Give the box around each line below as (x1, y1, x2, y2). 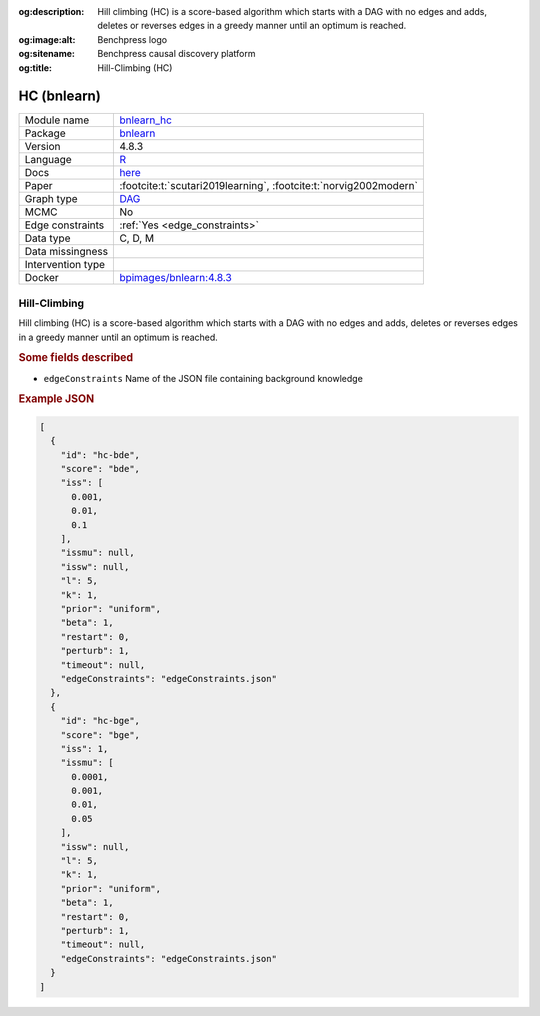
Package (24, 126, 66, 140)
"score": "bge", (60, 729, 140, 740)
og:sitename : (18, 48, 75, 60)
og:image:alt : (18, 33, 76, 45)
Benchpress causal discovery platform (97, 48, 256, 60)
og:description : (18, 6, 85, 17)
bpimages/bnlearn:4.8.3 (119, 271, 232, 285)
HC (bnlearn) (18, 88, 102, 105)
